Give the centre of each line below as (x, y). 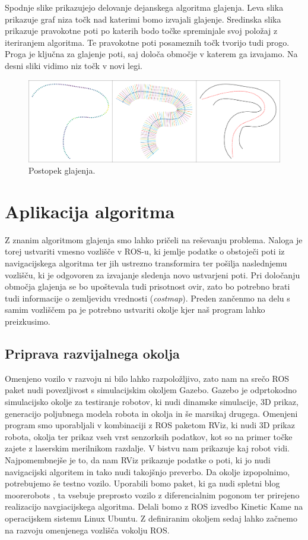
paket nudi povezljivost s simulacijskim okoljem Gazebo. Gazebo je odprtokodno (151, 390)
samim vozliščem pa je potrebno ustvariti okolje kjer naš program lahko (135, 310)
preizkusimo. (28, 321)
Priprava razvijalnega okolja (92, 354)
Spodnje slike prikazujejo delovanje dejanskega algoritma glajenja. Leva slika (144, 7)
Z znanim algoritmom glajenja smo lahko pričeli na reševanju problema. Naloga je (154, 239)
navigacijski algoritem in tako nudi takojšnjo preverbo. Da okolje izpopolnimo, (147, 471)
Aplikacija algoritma (90, 211)
